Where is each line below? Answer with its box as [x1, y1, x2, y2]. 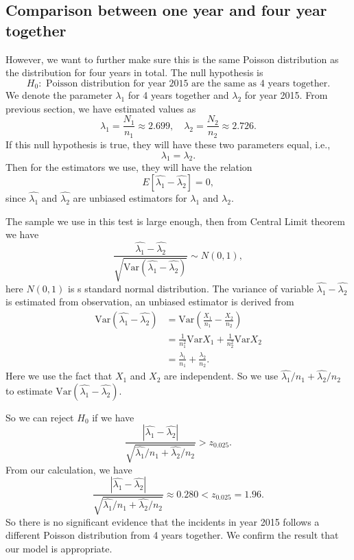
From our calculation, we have [5, 462, 132, 476]
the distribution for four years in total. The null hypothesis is [5, 65, 263, 80]
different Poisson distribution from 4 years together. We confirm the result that [5, 528, 339, 542]
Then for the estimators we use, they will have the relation [5, 160, 252, 174]
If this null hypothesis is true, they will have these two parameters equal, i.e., [5, 137, 331, 151]
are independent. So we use [164, 369, 279, 383]
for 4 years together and [128, 88, 229, 102]
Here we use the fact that [5, 369, 113, 383]
